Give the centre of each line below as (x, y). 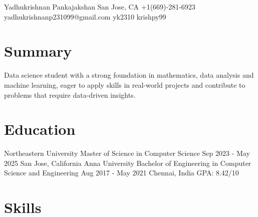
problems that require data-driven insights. (70, 94)
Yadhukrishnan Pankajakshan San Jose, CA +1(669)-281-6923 (100, 7)
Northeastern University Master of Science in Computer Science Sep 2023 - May (127, 153)
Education (40, 129)
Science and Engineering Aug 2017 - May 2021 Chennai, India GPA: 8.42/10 (121, 173)
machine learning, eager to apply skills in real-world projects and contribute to (125, 84)
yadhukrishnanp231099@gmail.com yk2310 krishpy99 (85, 16)
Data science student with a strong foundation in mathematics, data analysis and (129, 75)
